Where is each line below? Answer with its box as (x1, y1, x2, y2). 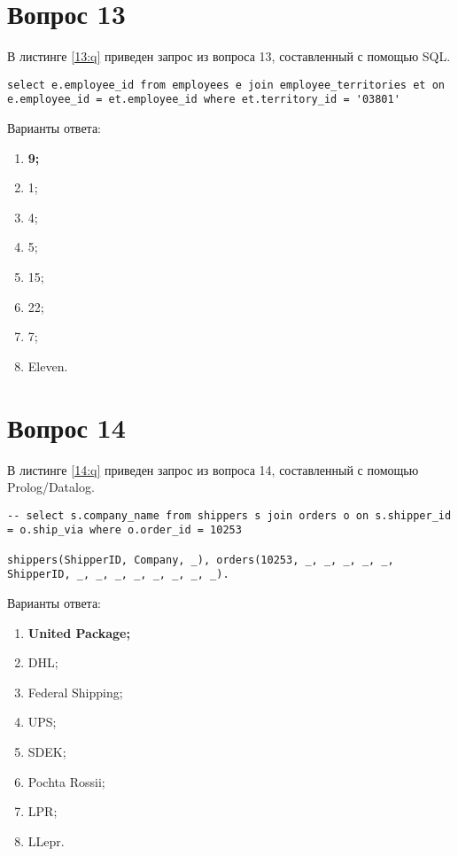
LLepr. (27, 831, 65, 850)
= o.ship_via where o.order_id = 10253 (7, 524, 242, 537)
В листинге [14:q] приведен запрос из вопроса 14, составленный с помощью (7, 460, 419, 479)
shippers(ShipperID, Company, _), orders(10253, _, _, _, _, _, (7, 553, 394, 566)
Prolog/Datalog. (7, 478, 95, 496)
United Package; (27, 623, 130, 642)
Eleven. (27, 356, 68, 375)
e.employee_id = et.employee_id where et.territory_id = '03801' (7, 93, 400, 106)
